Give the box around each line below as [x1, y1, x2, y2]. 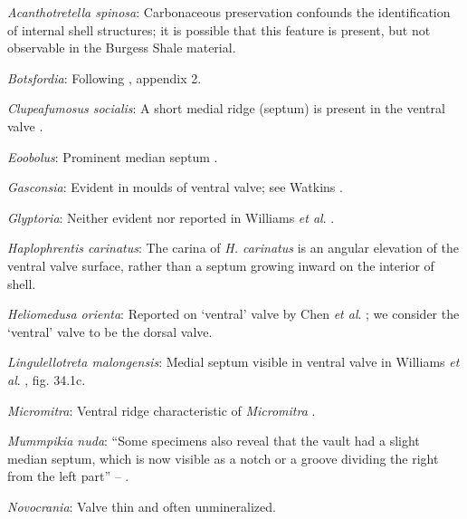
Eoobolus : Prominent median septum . [7, 147, 218, 166]
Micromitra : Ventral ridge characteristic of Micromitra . [7, 400, 316, 419]
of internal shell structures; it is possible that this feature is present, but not [7, 20, 431, 39]
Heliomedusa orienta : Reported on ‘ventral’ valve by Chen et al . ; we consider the [7, 304, 460, 323]
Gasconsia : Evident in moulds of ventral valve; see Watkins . [7, 178, 343, 197]
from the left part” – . [7, 466, 129, 485]
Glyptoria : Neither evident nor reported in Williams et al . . [7, 207, 335, 226]
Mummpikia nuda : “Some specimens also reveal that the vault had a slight [7, 431, 420, 450]
